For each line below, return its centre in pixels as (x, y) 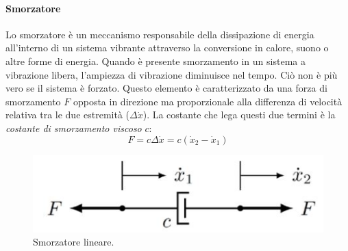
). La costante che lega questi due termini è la (239, 115)
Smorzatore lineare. (74, 242)
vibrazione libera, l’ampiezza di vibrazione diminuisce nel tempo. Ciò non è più (172, 74)
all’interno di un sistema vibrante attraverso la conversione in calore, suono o (167, 48)
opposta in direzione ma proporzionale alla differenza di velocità (208, 101)
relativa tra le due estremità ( (68, 115)
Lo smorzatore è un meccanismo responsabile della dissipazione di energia (160, 34)
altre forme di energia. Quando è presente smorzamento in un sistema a (156, 61)
